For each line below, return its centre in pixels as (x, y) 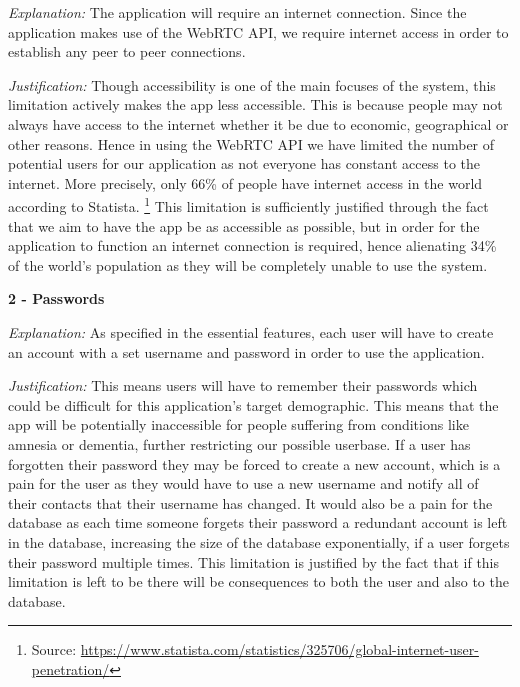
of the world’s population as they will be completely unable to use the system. (248, 264)
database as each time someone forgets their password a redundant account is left (258, 522)
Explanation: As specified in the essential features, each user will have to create (251, 331)
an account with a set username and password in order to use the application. (246, 351)
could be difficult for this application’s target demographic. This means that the (253, 404)
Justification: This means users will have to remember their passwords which (243, 385)
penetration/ (70, 668)
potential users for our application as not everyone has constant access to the (244, 163)
